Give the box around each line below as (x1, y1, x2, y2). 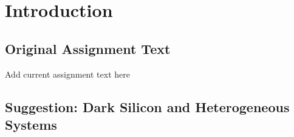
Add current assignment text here (5, 67, 130, 80)
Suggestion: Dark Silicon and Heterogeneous (5, 97, 290, 116)
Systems (5, 115, 57, 133)
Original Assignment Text (5, 39, 171, 58)
